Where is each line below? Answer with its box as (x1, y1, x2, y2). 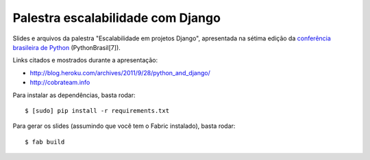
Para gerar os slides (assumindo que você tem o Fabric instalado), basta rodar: (12, 122, 236, 130)
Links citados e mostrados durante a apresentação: (12, 56, 158, 64)
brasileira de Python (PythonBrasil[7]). (12, 43, 121, 51)
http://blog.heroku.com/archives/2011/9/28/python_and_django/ (29, 68, 210, 77)
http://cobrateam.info (29, 79, 90, 87)
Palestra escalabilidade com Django (12, 10, 221, 25)
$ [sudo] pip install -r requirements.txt (25, 107, 170, 114)
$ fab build (25, 137, 65, 146)
